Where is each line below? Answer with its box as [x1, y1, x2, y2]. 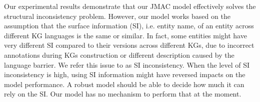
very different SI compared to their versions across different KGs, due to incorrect [4, 40, 254, 50]
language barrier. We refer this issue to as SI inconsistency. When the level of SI [4, 59, 250, 70]
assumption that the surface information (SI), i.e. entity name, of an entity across [4, 20, 254, 31]
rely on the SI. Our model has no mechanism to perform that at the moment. [4, 89, 241, 99]
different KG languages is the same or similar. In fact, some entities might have [4, 30, 247, 40]
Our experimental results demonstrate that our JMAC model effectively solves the [4, 1, 256, 11]
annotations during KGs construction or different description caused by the [4, 49, 234, 60]
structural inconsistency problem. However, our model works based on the [4, 10, 230, 21]
